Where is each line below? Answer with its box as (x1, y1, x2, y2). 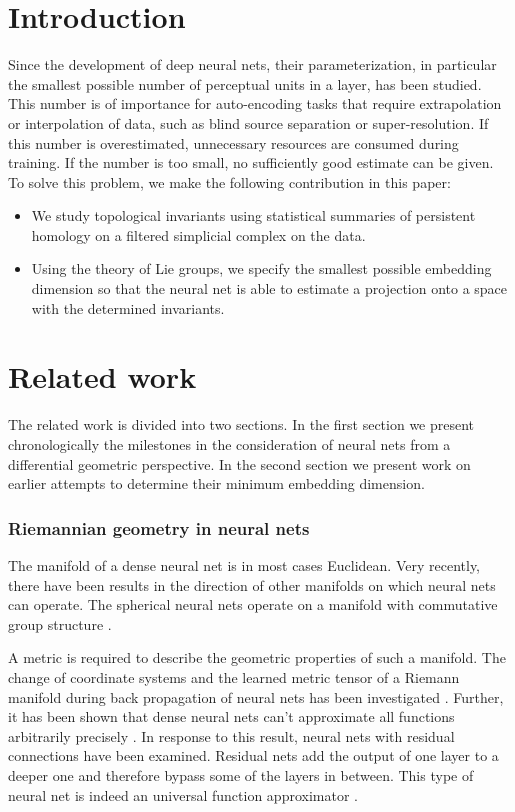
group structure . (8, 613, 112, 634)
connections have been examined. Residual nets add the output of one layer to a (8, 745, 499, 766)
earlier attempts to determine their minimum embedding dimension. (8, 473, 425, 494)
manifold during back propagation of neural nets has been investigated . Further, (8, 686, 504, 707)
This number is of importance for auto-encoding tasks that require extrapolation (8, 93, 502, 114)
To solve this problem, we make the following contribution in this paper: (8, 171, 451, 192)
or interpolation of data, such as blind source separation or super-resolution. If (8, 112, 489, 133)
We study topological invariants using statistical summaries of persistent (31, 205, 476, 226)
